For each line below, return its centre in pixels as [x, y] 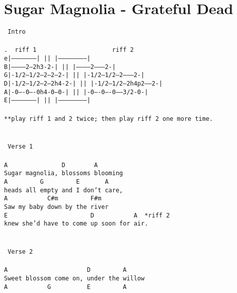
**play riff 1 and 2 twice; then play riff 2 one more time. [109, 119]
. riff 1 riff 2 [69, 50]
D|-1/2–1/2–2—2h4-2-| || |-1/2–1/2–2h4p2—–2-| [83, 84]
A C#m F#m [53, 199]
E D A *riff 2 [87, 215]
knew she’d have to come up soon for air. [76, 224]
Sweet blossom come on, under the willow [74, 278]
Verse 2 [20, 252]
